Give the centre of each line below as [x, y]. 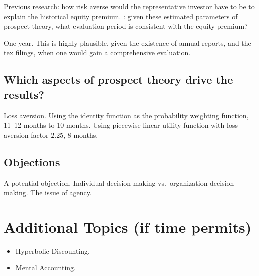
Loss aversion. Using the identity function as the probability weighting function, [126, 115]
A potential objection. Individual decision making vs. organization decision [119, 183]
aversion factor [26, 134]
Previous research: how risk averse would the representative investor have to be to [129, 6]
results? [24, 94]
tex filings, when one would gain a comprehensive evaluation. [97, 52]
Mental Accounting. [46, 268]
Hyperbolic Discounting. [53, 251]
